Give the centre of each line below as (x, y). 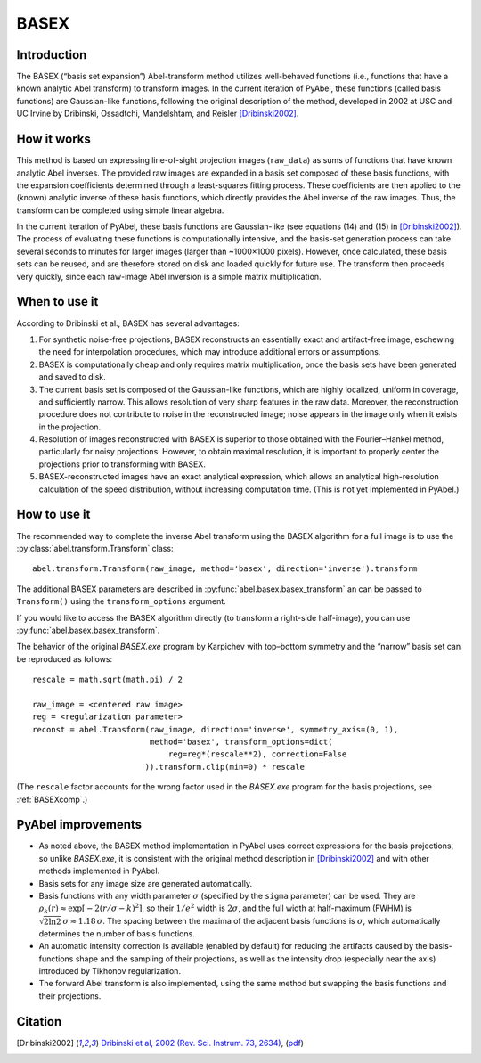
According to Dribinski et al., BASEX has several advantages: (128, 323)
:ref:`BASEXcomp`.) (52, 799)
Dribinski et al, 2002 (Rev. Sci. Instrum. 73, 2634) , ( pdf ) (203, 1043)
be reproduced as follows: (65, 658)
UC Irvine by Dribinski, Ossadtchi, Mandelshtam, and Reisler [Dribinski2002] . (158, 114)
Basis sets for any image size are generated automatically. (146, 883)
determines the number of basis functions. (117, 933)
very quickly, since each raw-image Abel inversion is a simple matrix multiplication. (169, 276)
